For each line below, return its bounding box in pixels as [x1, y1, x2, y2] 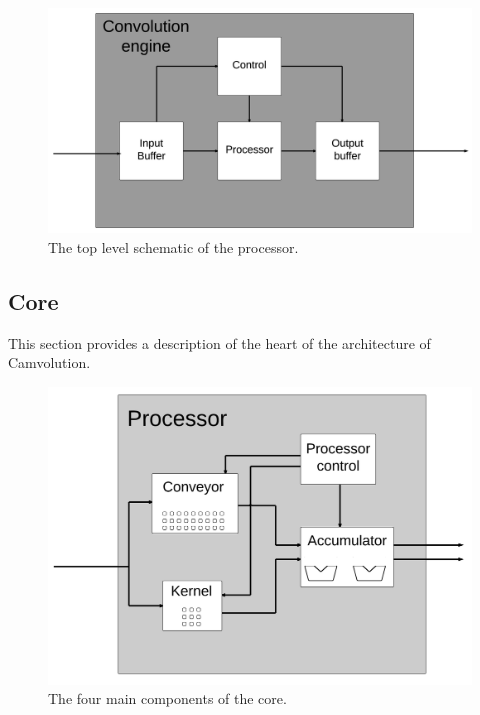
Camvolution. [8, 352, 91, 373]
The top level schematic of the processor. [48, 236, 299, 257]
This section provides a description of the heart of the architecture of [8, 332, 431, 353]
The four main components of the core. [48, 688, 287, 709]
